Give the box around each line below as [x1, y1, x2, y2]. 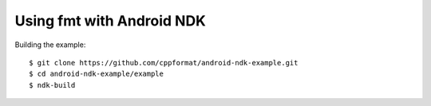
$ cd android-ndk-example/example [29, 69, 164, 79]
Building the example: [14, 40, 86, 49]
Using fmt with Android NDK [14, 12, 207, 29]
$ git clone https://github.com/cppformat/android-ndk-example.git [29, 58, 299, 67]
